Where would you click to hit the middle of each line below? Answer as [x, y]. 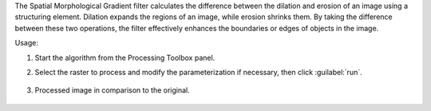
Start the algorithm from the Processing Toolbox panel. [125, 57]
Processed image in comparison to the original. [113, 90]
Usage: [27, 43]
